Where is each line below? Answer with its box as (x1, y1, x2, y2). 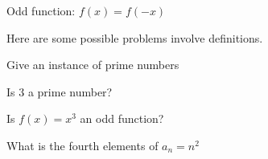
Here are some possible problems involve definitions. (6, 29, 263, 46)
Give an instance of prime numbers (6, 56, 179, 73)
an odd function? (80, 110, 164, 127)
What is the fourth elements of (6, 137, 159, 153)
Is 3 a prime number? (6, 83, 113, 100)
